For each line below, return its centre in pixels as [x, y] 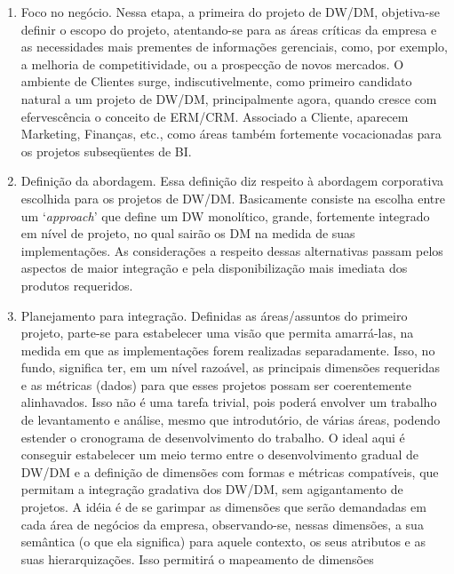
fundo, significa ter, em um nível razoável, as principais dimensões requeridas [231, 367]
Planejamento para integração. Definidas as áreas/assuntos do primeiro [214, 315]
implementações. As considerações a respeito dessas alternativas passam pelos [232, 250]
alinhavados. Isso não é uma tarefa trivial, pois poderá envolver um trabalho [229, 402]
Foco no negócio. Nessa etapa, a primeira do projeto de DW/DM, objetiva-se [230, 12]
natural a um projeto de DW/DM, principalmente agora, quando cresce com [229, 98]
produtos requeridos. [77, 285]
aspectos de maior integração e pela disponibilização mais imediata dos [214, 268]
